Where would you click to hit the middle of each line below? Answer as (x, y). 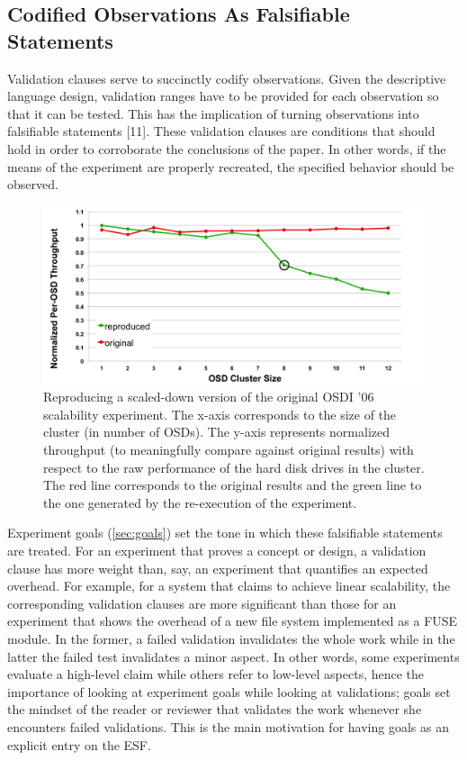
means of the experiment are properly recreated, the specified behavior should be (231, 166)
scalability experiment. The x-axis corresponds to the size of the (220, 414)
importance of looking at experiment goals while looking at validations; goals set (229, 691)
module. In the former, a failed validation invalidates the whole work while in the (231, 638)
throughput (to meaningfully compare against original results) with (229, 450)
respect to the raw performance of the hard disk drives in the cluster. (234, 467)
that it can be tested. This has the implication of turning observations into (213, 113)
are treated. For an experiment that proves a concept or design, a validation (217, 551)
